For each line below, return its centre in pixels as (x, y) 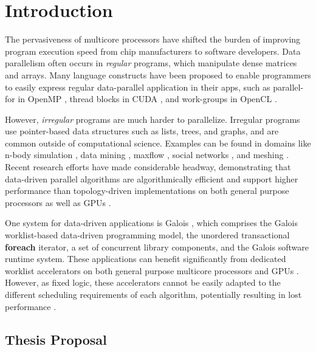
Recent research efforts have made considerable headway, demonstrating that (148, 167)
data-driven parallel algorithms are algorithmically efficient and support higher (152, 178)
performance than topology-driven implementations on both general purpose (147, 191)
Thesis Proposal (56, 339)
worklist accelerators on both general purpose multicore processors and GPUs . (152, 270)
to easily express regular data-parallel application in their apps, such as (138, 87)
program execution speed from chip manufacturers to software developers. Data (153, 51)
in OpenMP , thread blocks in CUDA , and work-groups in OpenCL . (147, 99)
